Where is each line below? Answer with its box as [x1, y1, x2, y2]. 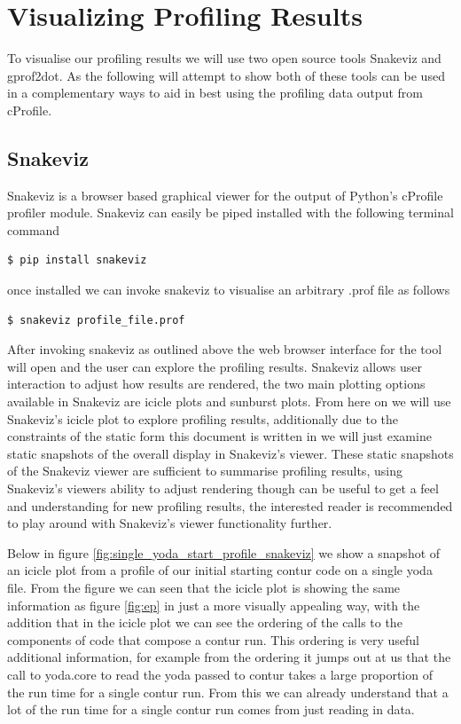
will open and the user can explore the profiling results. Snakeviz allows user [7, 357, 423, 375]
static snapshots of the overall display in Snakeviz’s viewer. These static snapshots [7, 444, 454, 462]
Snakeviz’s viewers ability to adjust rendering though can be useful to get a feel [7, 479, 439, 498]
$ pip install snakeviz [7, 254, 147, 267]
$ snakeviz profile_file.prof [7, 313, 185, 327]
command [7, 220, 60, 239]
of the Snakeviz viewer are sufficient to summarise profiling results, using [7, 461, 402, 480]
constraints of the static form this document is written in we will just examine [7, 427, 432, 445]
